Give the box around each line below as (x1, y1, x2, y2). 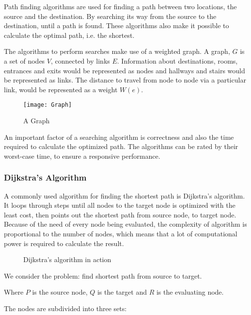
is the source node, (32, 287, 88, 297)
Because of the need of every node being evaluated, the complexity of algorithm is (4, 219, 247, 229)
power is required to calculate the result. (4, 238, 124, 248)
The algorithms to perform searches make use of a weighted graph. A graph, (4, 46, 230, 56)
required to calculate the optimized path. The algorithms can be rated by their (4, 141, 238, 151)
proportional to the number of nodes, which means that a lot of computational (4, 228, 237, 238)
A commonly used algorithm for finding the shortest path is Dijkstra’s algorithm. (4, 190, 245, 200)
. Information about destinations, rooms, (117, 55, 238, 66)
